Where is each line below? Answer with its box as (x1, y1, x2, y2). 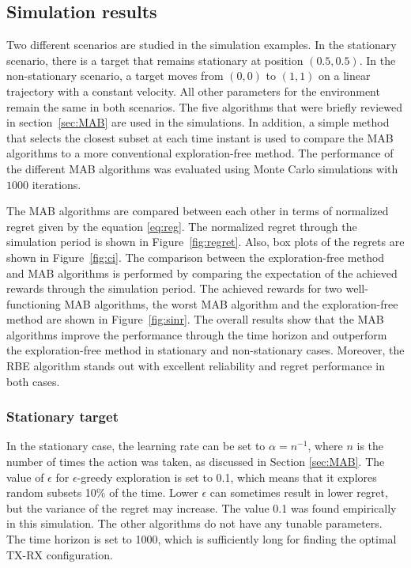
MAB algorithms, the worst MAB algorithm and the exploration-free (64, 295, 398, 312)
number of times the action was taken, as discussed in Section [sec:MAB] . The (6, 453, 385, 470)
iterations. (32, 176, 81, 192)
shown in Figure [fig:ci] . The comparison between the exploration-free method (6, 248, 385, 265)
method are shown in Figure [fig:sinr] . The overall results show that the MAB (6, 311, 384, 328)
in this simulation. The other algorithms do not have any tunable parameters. (6, 515, 383, 532)
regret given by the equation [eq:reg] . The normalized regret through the (6, 218, 357, 234)
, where (307, 437, 343, 454)
